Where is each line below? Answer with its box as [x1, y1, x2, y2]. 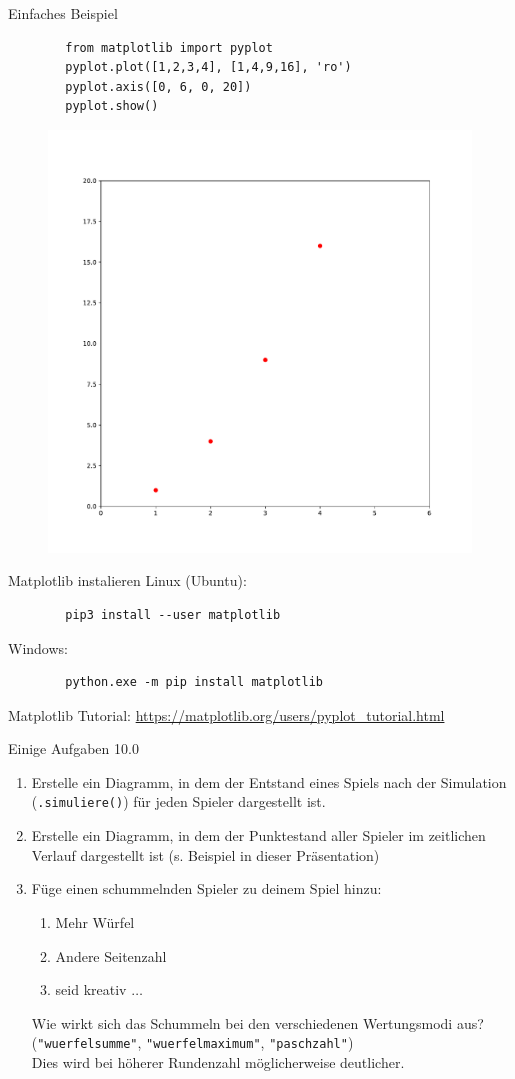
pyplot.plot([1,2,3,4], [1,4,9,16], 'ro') [65, 60, 352, 75]
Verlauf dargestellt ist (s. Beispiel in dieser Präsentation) [31, 844, 380, 865]
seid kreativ [55, 979, 127, 1000]
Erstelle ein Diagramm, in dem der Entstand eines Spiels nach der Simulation [31, 771, 507, 792]
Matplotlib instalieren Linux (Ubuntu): [8, 570, 247, 591]
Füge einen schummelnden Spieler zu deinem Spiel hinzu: [31, 878, 382, 899]
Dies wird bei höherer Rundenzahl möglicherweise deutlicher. [31, 1051, 405, 1072]
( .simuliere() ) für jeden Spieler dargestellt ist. [31, 791, 326, 812]
